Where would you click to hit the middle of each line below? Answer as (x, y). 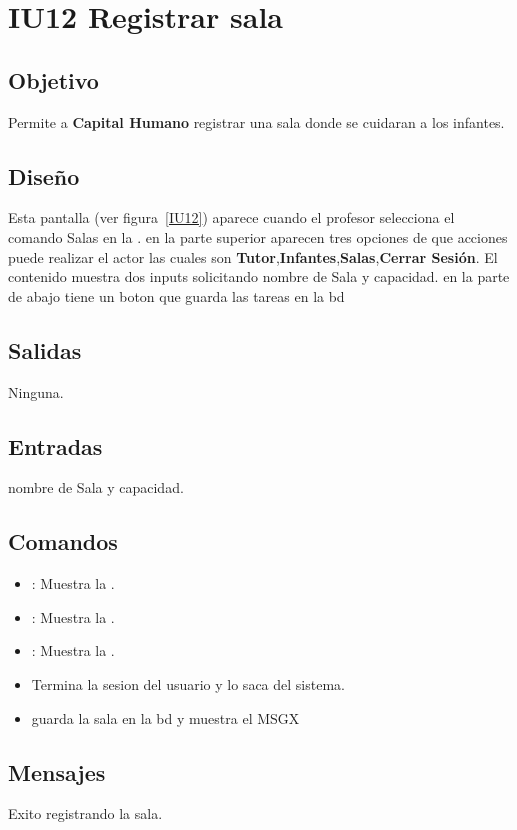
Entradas (55, 445)
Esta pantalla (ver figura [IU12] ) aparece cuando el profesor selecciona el (231, 217)
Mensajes (57, 771)
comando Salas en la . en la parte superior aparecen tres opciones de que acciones (258, 236)
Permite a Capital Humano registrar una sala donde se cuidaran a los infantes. (256, 121)
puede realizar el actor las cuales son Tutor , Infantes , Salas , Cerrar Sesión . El (253, 256)
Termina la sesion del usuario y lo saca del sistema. (188, 683)
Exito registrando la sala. (85, 813)
